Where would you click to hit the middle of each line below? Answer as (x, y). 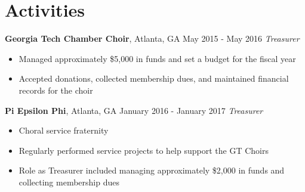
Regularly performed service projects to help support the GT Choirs (144, 150)
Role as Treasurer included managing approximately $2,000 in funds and (152, 170)
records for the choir (56, 90)
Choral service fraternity (64, 130)
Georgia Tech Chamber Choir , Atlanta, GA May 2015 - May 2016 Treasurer (152, 38)
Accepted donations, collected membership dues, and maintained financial (154, 78)
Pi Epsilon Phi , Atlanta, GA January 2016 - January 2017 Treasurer (134, 110)
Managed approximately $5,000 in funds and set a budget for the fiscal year (157, 58)
